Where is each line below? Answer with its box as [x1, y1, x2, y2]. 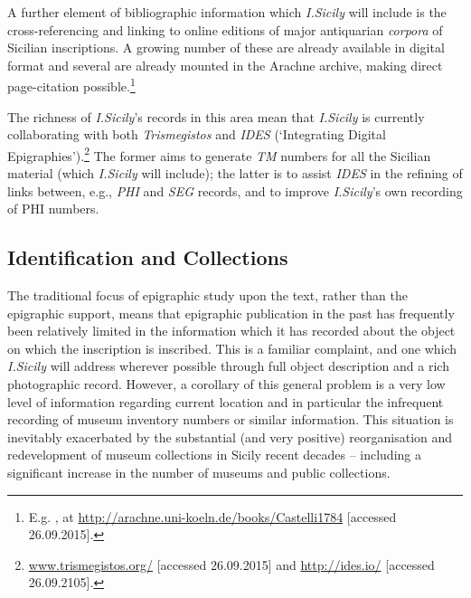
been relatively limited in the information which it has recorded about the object [7, 321, 456, 340]
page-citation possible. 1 [7, 74, 136, 96]
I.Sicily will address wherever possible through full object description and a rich [7, 356, 449, 375]
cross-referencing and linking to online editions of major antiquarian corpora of [7, 20, 443, 39]
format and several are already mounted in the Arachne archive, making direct [7, 55, 443, 74]
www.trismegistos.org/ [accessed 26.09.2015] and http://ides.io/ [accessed [28, 555, 435, 574]
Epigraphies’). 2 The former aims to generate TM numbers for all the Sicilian [7, 143, 431, 165]
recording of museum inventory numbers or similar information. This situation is [7, 410, 454, 429]
